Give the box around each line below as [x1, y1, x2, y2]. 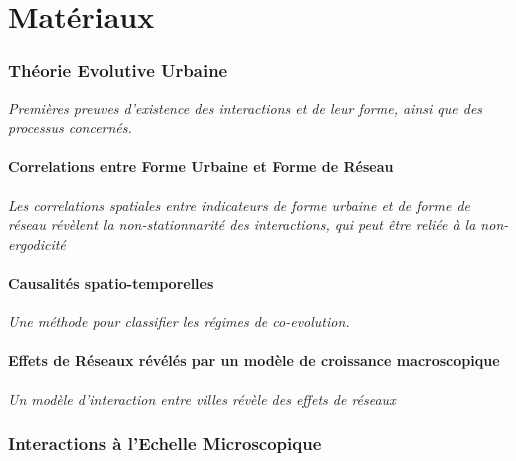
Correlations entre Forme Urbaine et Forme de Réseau [8, 156, 394, 177]
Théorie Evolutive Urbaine [8, 58, 228, 83]
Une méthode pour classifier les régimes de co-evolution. [8, 311, 350, 332]
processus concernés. [8, 117, 132, 138]
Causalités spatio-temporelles [8, 272, 214, 293]
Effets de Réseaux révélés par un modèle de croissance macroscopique [8, 350, 500, 371]
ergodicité [8, 233, 66, 254]
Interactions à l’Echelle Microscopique [8, 431, 322, 456]
